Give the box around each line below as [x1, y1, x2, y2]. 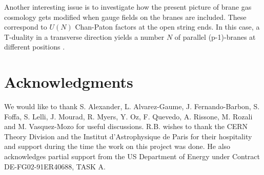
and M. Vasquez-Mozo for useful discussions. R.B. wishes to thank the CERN [4, 121, 248, 132]
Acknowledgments [4, 71, 133, 92]
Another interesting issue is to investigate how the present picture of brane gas [4, 2, 252, 12]
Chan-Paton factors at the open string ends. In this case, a [75, 21, 260, 32]
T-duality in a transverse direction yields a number [4, 31, 165, 42]
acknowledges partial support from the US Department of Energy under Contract [4, 151, 260, 162]
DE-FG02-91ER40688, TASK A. [4, 161, 106, 171]
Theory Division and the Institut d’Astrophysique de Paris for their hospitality [4, 131, 252, 141]
